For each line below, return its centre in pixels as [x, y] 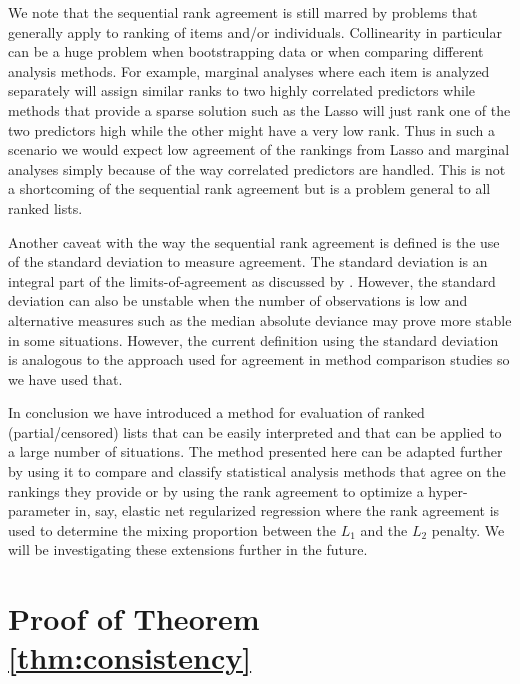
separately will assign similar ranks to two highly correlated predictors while [242, 90]
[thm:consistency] [130, 657]
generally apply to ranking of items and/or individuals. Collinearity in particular [255, 31]
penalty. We [468, 529]
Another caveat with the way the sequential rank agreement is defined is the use [254, 241]
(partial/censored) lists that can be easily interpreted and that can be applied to [255, 431]
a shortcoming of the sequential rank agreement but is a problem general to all [249, 188]
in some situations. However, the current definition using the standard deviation [253, 339]
